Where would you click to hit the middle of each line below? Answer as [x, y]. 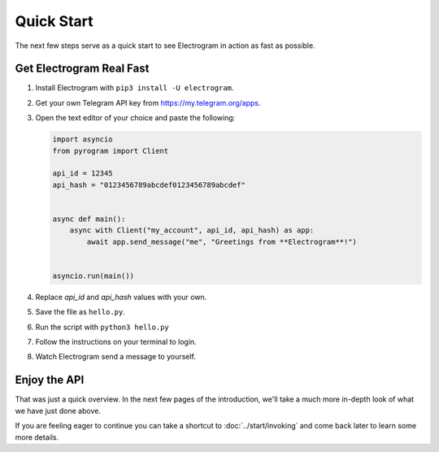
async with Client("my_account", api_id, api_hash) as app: [192, 230]
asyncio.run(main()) [93, 276]
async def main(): [89, 219]
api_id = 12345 [83, 174]
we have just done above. [58, 411]
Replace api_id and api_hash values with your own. [121, 297]
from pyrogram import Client [111, 151]
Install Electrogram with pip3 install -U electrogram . [135, 88]
